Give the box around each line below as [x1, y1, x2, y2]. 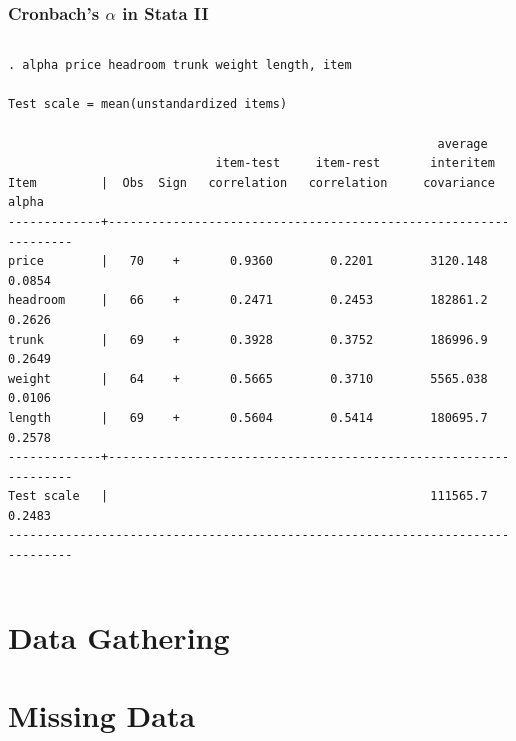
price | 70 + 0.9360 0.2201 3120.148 [8, 254, 488, 269]
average [437, 136, 488, 151]
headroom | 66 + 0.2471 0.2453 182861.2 [8, 293, 488, 308]
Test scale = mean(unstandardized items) [8, 97, 288, 112]
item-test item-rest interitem [215, 156, 495, 171]
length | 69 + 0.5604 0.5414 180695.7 [8, 410, 488, 425]
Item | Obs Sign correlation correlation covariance [8, 175, 495, 190]
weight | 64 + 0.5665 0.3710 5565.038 [8, 371, 488, 386]
